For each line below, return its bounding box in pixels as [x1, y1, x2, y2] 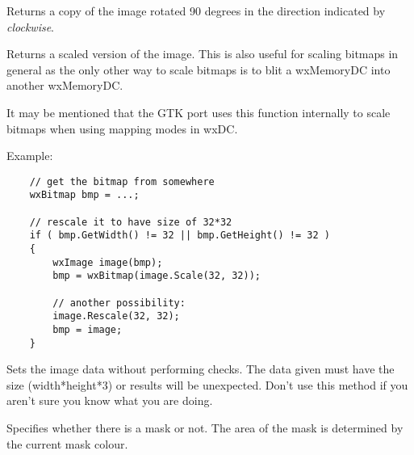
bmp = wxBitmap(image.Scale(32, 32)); [52, 270, 261, 282]
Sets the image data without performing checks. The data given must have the [6, 360, 395, 377]
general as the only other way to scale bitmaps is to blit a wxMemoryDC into [6, 61, 391, 78]
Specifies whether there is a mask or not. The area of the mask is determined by [6, 419, 404, 436]
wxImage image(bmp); [52, 256, 163, 268]
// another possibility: [52, 297, 186, 309]
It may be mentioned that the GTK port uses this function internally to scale [6, 103, 391, 120]
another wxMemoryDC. [6, 77, 123, 94]
